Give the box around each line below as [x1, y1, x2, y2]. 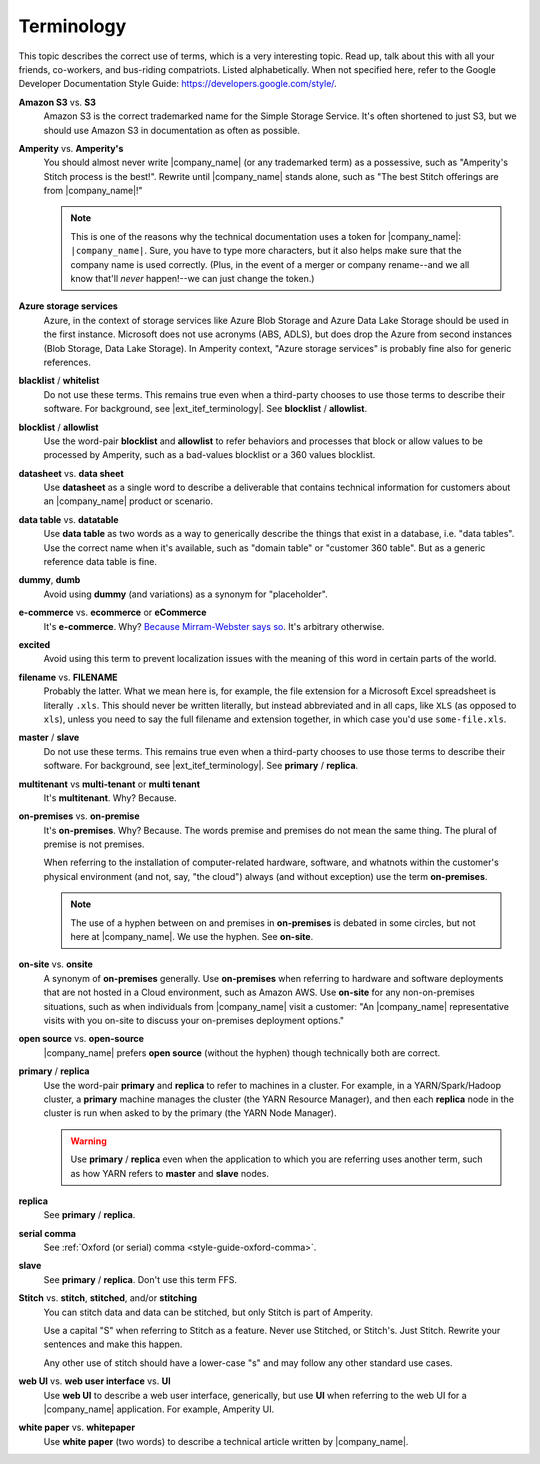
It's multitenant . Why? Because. [43, 791, 177, 804]
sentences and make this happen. [43, 1338, 183, 1350]
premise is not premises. [43, 838, 145, 850]
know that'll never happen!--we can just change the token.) [70, 273, 315, 285]
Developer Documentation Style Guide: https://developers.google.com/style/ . [18, 78, 337, 90]
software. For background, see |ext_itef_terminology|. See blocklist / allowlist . [43, 403, 368, 415]
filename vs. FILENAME [18, 671, 118, 683]
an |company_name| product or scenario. [43, 495, 214, 507]
